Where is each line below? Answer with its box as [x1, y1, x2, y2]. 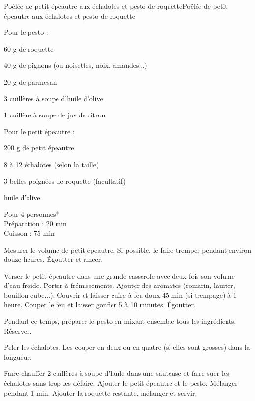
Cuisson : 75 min [4, 228, 55, 238]
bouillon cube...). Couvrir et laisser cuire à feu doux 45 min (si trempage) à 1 [4, 289, 237, 300]
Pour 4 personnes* [4, 208, 59, 219]
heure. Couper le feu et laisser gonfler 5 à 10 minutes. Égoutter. [4, 299, 196, 310]
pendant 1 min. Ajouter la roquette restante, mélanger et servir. [4, 387, 197, 398]
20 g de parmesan [4, 76, 57, 86]
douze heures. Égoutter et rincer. [4, 254, 103, 264]
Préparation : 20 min [4, 218, 67, 229]
